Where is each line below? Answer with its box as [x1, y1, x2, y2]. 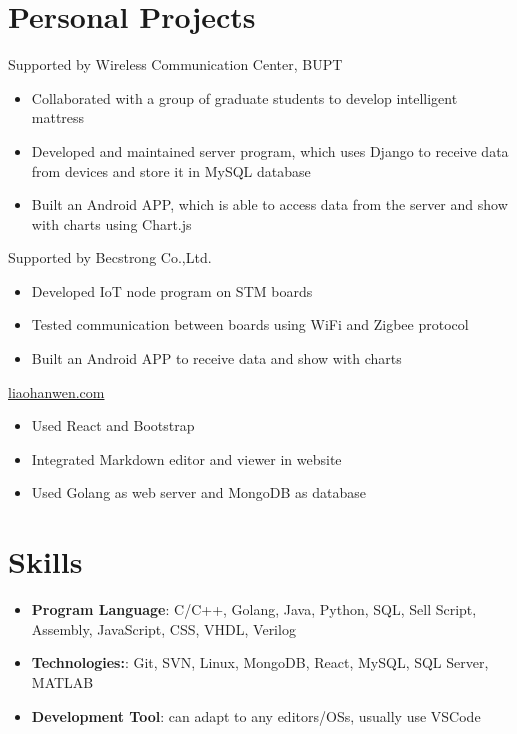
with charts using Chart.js [31, 213, 192, 234]
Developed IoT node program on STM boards [31, 280, 313, 301]
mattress [31, 107, 85, 128]
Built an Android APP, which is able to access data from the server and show [31, 194, 508, 215]
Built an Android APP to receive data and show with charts [31, 348, 402, 369]
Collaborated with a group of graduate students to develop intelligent [31, 87, 458, 108]
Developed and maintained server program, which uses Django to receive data [31, 140, 509, 161]
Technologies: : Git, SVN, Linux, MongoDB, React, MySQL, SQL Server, [31, 652, 489, 673]
